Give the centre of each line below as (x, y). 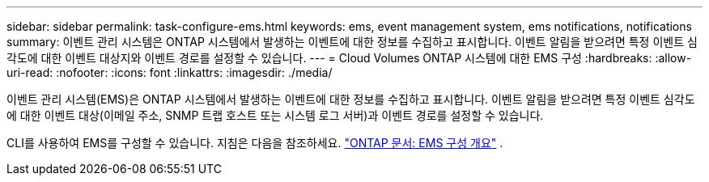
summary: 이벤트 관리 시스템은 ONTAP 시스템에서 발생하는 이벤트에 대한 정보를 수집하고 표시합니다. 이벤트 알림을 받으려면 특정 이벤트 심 (352, 42)
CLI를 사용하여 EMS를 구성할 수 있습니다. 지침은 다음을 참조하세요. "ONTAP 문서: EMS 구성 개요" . (255, 143)
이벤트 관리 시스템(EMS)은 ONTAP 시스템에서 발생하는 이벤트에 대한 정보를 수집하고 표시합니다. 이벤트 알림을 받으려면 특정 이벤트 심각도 (351, 99)
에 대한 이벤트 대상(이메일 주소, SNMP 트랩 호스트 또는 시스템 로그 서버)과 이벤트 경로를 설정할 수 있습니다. (275, 115)
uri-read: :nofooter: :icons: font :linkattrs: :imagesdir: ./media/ (170, 72)
